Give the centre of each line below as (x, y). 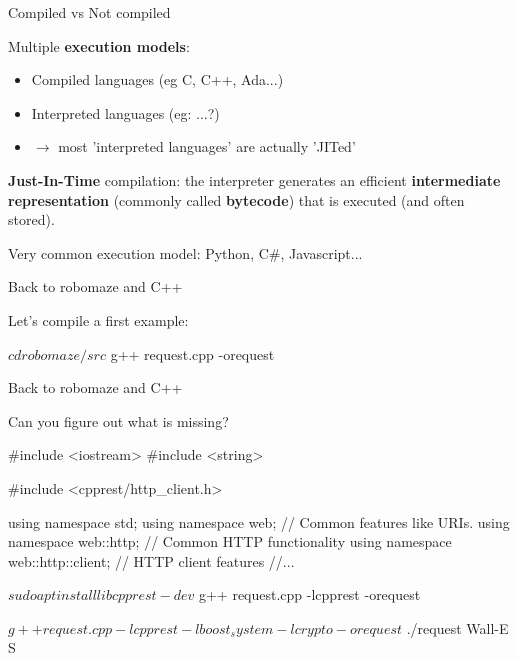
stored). (31, 219)
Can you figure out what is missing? (118, 420)
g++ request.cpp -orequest (192, 353)
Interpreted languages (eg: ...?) (125, 112)
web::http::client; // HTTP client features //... (151, 560)
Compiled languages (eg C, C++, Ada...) (157, 79)
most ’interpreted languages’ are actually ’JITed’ (207, 146)
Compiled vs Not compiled (89, 12)
